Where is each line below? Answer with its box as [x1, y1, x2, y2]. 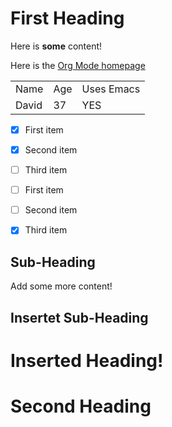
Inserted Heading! [10, 349, 164, 372]
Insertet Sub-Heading [10, 309, 149, 326]
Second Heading [10, 395, 152, 417]
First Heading [10, 7, 125, 30]
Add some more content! [10, 280, 113, 292]
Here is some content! [10, 40, 103, 52]
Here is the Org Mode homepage [10, 59, 146, 71]
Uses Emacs [81, 82, 141, 96]
